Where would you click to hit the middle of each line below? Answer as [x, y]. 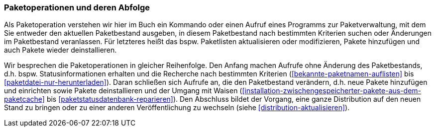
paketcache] [24, 99]
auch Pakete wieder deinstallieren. [60, 50]
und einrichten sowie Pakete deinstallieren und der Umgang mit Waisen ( [123, 91]
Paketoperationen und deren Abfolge [77, 7]
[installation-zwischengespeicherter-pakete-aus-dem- [332, 91]
